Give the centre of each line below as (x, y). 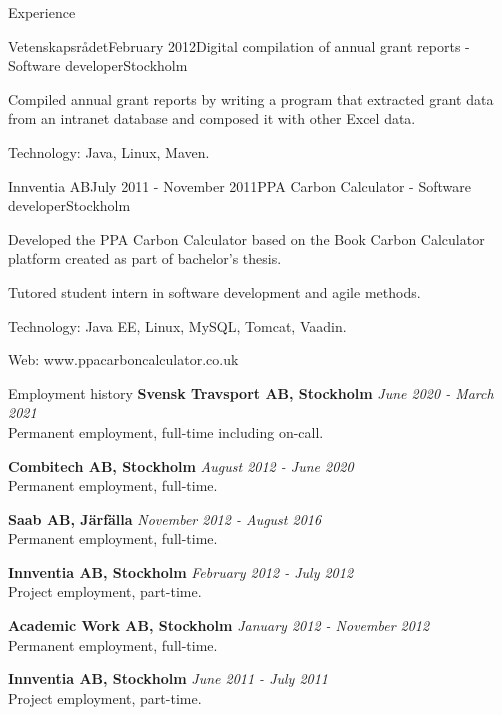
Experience (42, 12)
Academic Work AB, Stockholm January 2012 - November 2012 (219, 625)
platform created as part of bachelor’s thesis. (145, 258)
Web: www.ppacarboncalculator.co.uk (123, 359)
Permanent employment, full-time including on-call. (166, 431)
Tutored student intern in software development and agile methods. (214, 291)
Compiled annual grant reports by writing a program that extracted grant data (251, 98)
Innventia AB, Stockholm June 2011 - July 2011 (168, 678)
